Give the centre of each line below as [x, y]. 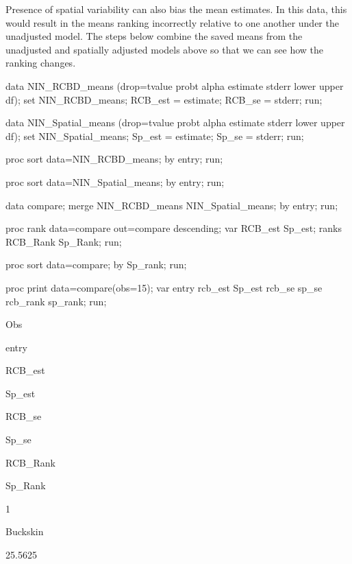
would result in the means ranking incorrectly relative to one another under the [172, 22]
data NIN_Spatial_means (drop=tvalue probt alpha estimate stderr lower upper [175, 122]
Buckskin [25, 531]
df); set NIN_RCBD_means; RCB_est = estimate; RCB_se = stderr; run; [164, 99]
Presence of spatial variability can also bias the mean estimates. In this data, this [176, 9]
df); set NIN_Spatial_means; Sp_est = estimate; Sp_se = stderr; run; [155, 136]
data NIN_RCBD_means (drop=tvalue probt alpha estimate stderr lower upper [175, 85]
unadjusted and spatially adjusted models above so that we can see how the [165, 49]
